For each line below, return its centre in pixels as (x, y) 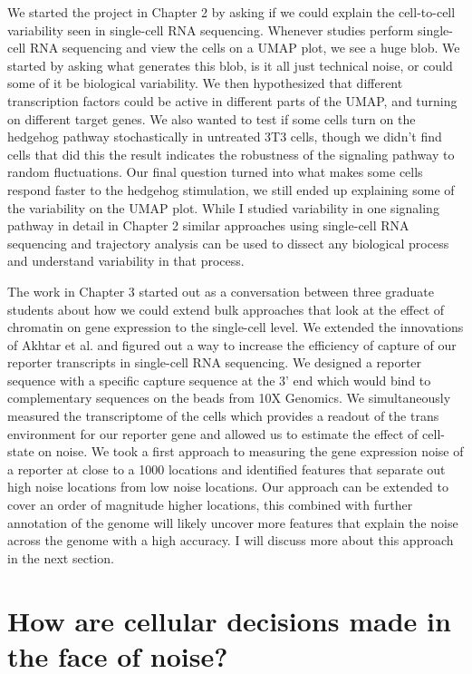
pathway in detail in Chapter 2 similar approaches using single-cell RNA (208, 225)
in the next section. (61, 557)
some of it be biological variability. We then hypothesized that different (205, 83)
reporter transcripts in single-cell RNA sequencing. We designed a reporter (215, 362)
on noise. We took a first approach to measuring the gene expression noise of (251, 451)
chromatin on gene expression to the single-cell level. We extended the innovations (236, 327)
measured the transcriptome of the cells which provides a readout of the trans (223, 416)
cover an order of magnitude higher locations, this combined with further (210, 505)
